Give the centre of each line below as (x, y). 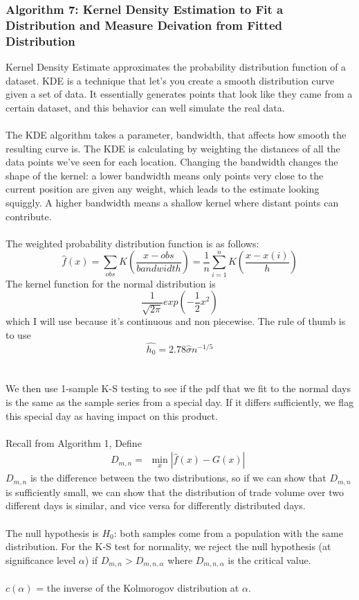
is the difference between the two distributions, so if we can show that (178, 478)
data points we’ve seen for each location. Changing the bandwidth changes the (172, 162)
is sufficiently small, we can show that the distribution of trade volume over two (175, 492)
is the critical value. (269, 559)
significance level (41, 559)
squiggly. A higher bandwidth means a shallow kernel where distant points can (172, 202)
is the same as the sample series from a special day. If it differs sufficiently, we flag (180, 402)
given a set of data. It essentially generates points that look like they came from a (179, 94)
